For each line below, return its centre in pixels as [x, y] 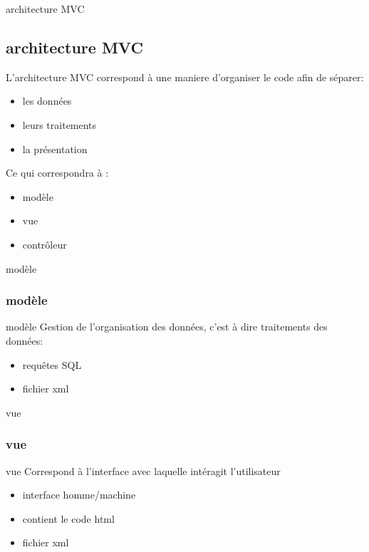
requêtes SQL [52, 364]
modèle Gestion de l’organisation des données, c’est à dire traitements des [167, 327]
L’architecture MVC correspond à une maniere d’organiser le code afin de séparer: [185, 77]
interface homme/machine [79, 495]
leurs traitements [59, 124]
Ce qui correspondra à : [57, 173]
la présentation [55, 149]
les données [47, 101]
